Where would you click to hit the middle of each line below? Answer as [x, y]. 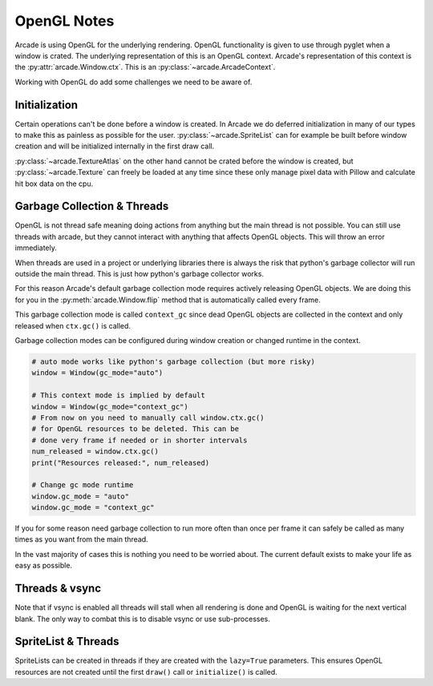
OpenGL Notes [65, 21]
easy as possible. [43, 566]
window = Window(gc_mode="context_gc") [110, 406]
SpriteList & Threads [67, 642]
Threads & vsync [58, 589]
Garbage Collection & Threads [92, 206]
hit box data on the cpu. [54, 184]
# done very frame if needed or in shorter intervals [140, 440]
